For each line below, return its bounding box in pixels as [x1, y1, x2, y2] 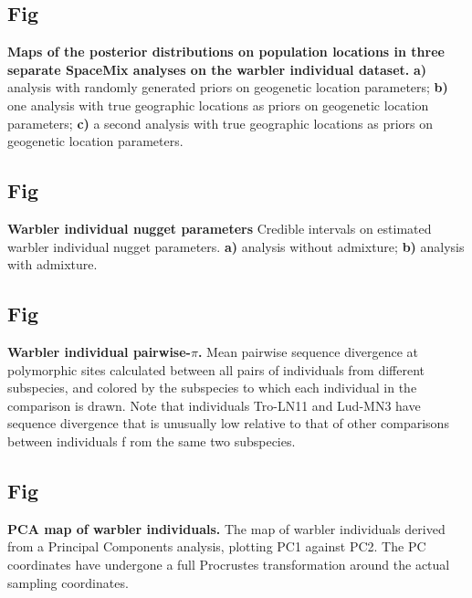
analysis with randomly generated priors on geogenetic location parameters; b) [7, 78, 448, 97]
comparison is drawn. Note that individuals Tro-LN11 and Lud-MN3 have [7, 395, 421, 414]
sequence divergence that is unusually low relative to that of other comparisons [7, 414, 449, 433]
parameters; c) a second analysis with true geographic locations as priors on [7, 113, 434, 132]
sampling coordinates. [7, 572, 129, 592]
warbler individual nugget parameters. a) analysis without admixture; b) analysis [7, 236, 465, 256]
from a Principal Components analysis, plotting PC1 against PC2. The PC [7, 537, 426, 556]
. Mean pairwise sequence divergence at [197, 341, 419, 361]
